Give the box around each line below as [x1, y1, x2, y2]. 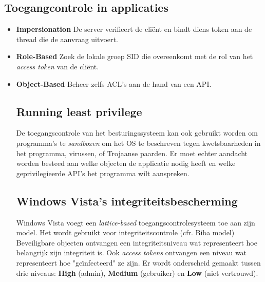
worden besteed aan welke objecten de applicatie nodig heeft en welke [16, 158, 236, 168]
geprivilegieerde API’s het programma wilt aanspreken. [16, 167, 190, 178]
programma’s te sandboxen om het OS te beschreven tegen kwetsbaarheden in [16, 137, 261, 148]
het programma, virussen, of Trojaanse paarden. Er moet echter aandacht [16, 147, 248, 158]
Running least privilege [16, 103, 142, 119]
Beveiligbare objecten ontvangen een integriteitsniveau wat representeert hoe [16, 237, 257, 248]
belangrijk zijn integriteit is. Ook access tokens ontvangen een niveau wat [16, 247, 247, 258]
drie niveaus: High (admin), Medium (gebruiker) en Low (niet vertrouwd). [16, 267, 258, 278]
